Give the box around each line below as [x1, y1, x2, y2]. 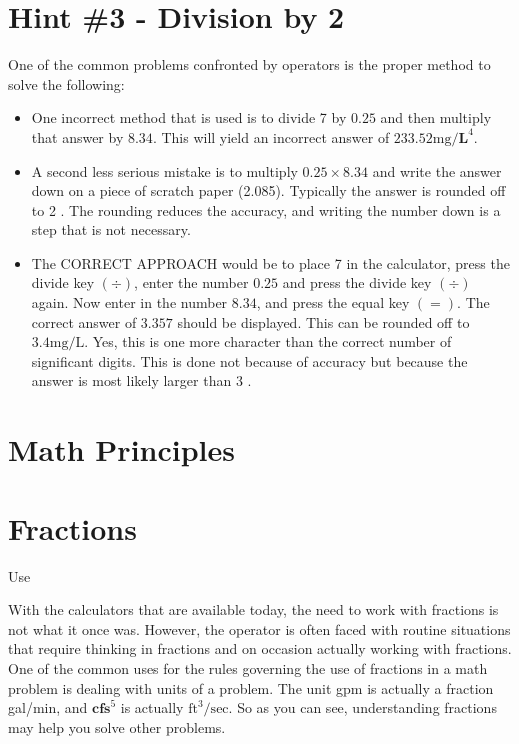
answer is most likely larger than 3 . [31, 370, 252, 391]
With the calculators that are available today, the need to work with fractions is [8, 599, 499, 620]
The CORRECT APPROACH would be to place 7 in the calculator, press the [31, 252, 510, 273]
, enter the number [134, 272, 249, 293]
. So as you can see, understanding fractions [228, 697, 497, 718]
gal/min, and [8, 697, 88, 718]
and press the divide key [282, 272, 432, 293]
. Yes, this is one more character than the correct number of [84, 331, 452, 352]
